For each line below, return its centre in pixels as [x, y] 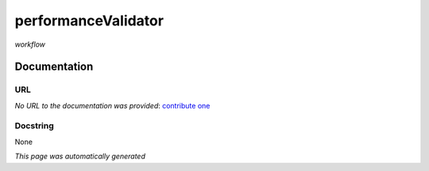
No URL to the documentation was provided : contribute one [112, 105]
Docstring [35, 126]
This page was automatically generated [80, 156]
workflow [30, 44]
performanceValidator [89, 21]
